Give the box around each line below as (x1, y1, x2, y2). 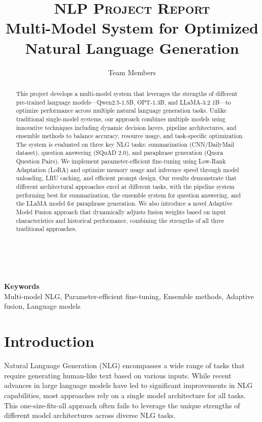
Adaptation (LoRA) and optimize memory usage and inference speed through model (16, 165, 239, 174)
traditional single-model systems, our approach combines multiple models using (16, 114, 225, 123)
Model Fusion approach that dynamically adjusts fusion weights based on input (16, 208, 226, 216)
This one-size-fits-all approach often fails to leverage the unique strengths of (4, 400, 240, 410)
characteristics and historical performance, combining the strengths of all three (16, 216, 224, 224)
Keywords (4, 281, 40, 291)
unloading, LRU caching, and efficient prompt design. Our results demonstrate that (16, 174, 237, 182)
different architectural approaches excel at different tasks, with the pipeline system (16, 182, 235, 191)
